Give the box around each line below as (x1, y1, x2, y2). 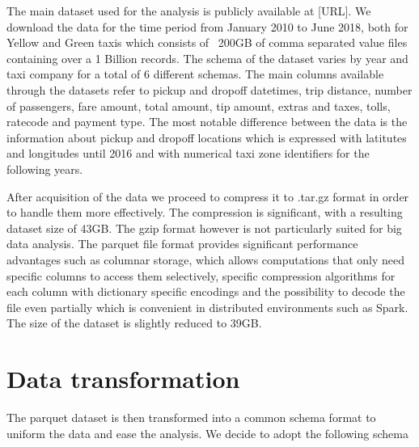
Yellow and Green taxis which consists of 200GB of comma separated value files (6, 34, 408, 51)
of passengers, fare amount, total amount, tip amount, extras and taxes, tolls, (6, 97, 391, 114)
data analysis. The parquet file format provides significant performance (6, 235, 358, 252)
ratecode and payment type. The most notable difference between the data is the (6, 113, 408, 130)
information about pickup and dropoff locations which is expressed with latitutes (6, 129, 407, 145)
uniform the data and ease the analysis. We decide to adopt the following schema (6, 424, 408, 441)
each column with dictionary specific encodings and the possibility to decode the (6, 283, 405, 300)
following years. (6, 160, 83, 177)
